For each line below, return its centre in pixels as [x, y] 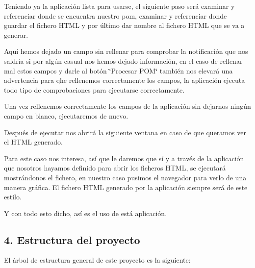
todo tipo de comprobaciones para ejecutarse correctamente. [94, 89]
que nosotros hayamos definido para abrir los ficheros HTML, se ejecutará [115, 168]
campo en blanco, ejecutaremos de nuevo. [66, 115]
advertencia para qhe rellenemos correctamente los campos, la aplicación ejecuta [125, 80]
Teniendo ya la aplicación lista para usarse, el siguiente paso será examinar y [119, 6]
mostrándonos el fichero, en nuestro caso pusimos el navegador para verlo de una [125, 177]
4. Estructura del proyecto [72, 239]
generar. [16, 35]
